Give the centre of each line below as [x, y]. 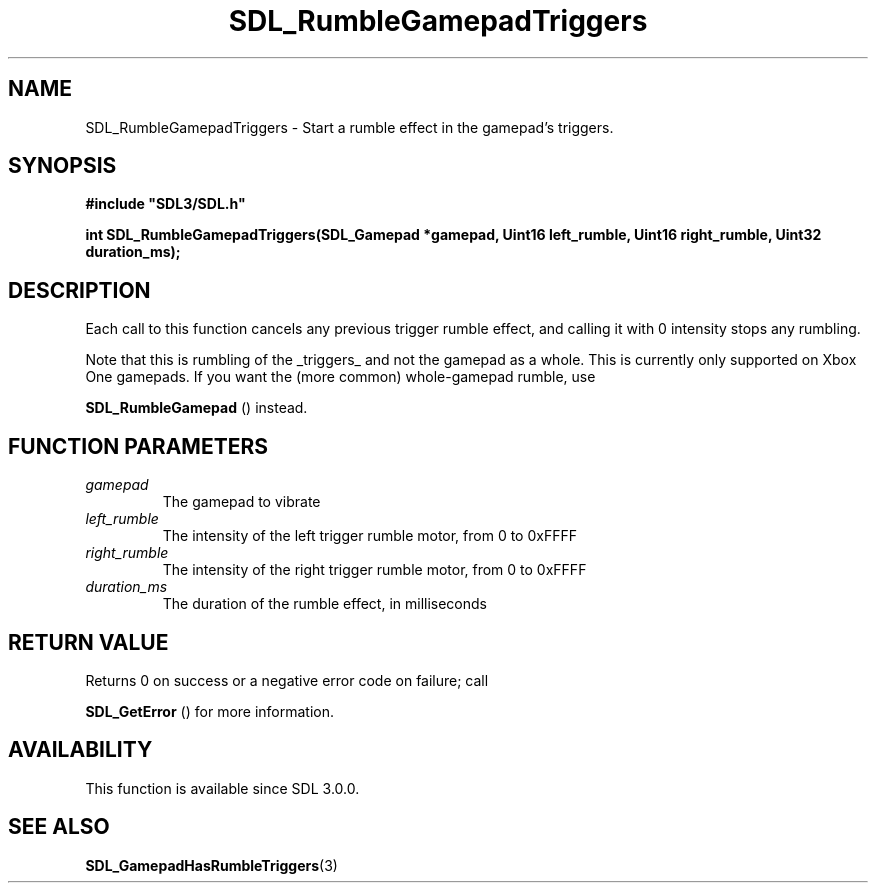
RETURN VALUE [88, 642]
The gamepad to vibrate [241, 502]
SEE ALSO [59, 827]
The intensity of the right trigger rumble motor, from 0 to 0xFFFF [374, 570]
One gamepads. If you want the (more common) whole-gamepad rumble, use [340, 377]
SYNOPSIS [62, 166]
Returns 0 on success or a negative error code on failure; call [287, 680]
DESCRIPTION [79, 290]
